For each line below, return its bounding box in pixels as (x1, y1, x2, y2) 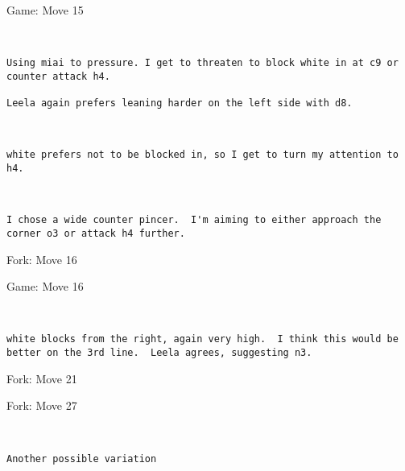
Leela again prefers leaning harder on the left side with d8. (6, 97, 353, 109)
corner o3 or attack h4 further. (6, 227, 185, 239)
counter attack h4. (6, 70, 110, 82)
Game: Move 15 (6, 2, 84, 18)
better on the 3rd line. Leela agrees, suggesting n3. (6, 347, 312, 359)
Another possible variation (6, 452, 157, 465)
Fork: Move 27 (6, 397, 77, 414)
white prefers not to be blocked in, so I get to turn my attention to (6, 149, 399, 161)
